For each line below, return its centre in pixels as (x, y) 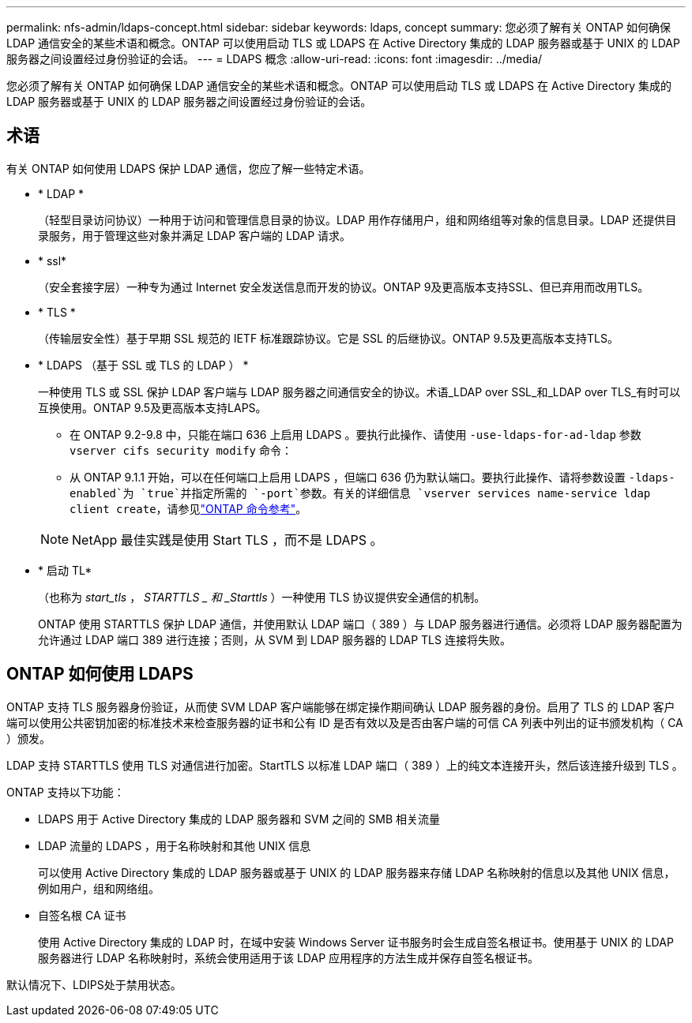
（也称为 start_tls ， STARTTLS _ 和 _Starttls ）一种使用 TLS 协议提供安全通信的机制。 (262, 597)
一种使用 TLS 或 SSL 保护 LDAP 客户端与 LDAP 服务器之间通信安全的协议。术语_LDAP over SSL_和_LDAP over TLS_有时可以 (359, 392)
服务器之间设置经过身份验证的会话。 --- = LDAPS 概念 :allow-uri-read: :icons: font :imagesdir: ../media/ (275, 59)
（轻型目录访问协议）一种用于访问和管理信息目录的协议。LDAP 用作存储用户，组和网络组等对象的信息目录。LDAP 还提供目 (357, 219)
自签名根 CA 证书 (82, 915)
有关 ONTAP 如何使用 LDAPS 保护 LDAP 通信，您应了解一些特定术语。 (188, 168)
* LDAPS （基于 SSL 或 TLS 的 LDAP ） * (143, 365)
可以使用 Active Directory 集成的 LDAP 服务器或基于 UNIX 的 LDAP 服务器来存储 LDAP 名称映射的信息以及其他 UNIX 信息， (357, 872)
